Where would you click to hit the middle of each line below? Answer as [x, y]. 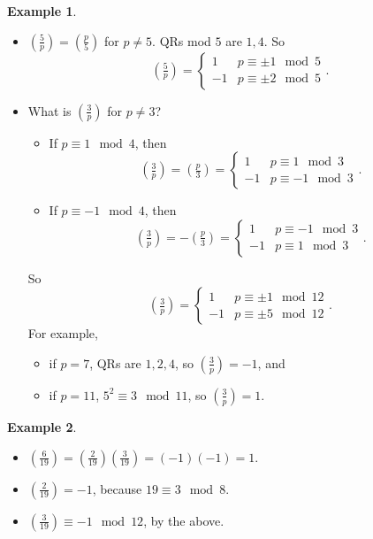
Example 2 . [42, 426]
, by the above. [184, 520]
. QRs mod [182, 40]
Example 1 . [42, 11]
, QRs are [115, 362]
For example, [63, 333]
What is [49, 110]
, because [117, 488]
